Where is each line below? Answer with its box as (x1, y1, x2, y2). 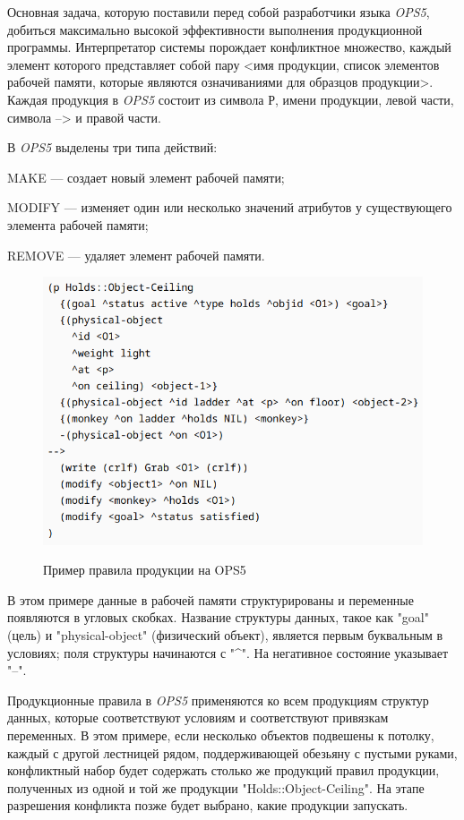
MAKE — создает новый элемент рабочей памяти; (7, 167, 285, 186)
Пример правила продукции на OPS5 (43, 560, 246, 579)
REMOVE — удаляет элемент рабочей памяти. (7, 245, 265, 264)
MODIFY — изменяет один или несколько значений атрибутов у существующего (7, 198, 452, 217)
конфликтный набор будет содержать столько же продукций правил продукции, (7, 761, 440, 780)
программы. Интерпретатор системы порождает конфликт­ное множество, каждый (7, 38, 451, 56)
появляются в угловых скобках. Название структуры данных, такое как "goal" (7, 608, 429, 627)
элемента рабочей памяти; (7, 215, 149, 234)
